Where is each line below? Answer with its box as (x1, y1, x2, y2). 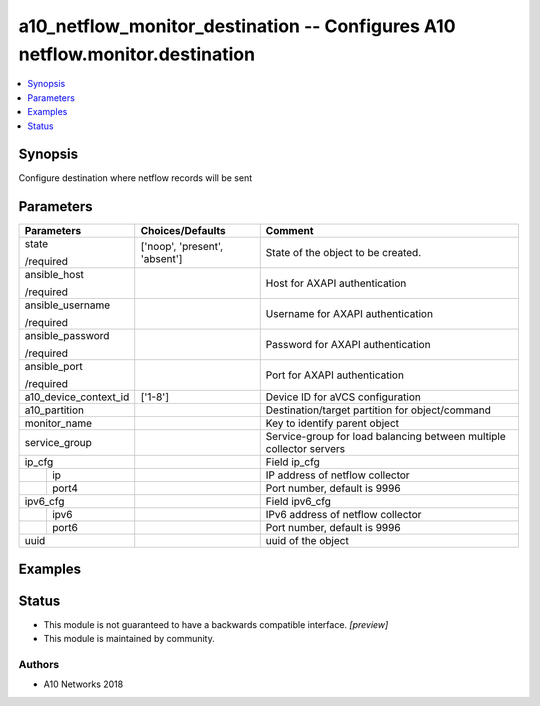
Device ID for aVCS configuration (265, 390, 422, 404)
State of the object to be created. (265, 246, 422, 260)
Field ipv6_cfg (265, 495, 332, 509)
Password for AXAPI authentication (265, 338, 431, 352)
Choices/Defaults (140, 224, 226, 238)
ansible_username (24, 298, 111, 312)
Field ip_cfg (265, 455, 320, 469)
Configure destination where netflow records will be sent (18, 172, 253, 184)
